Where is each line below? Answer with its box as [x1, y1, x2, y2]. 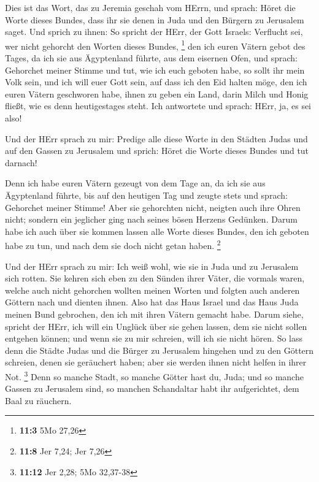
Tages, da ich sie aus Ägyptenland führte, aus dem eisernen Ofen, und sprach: [5, 52, 298, 64]
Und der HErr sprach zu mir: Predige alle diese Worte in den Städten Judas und [5, 132, 308, 145]
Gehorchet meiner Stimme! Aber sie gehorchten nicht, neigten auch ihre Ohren [5, 201, 301, 213]
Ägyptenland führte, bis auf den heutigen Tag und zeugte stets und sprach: [5, 188, 288, 201]
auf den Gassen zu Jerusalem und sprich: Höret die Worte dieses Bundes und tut [5, 144, 309, 157]
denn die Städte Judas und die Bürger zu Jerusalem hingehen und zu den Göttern [5, 343, 314, 356]
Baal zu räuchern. [5, 394, 72, 407]
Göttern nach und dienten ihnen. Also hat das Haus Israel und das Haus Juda [5, 296, 299, 308]
